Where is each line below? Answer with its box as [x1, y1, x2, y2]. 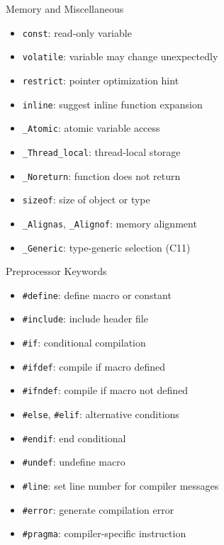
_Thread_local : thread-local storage [22, 144, 181, 159]
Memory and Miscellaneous [6, 1, 124, 16]
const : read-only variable [22, 25, 132, 40]
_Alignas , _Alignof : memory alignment [22, 215, 197, 230]
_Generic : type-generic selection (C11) [22, 240, 191, 254]
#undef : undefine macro [22, 454, 125, 469]
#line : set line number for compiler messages [22, 478, 219, 493]
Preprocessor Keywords [6, 264, 107, 279]
